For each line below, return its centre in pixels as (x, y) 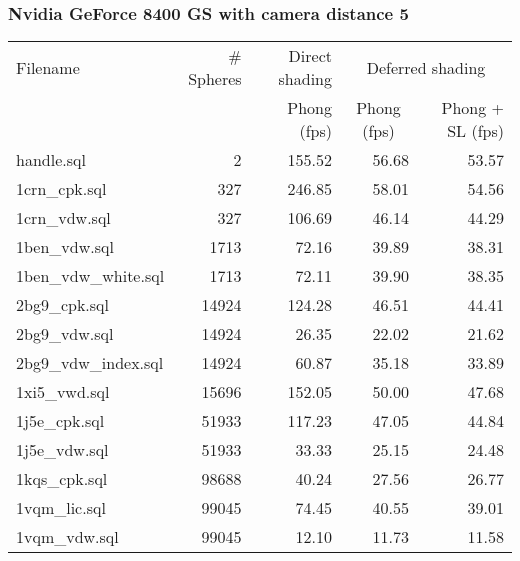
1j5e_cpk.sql (60, 421)
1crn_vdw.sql (63, 218)
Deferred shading (426, 67)
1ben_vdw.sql (65, 247)
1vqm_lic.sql (61, 508)
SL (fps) (475, 131)
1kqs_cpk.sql (62, 479)
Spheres (215, 79)
